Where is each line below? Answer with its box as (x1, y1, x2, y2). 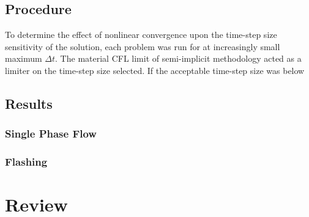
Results (5, 94, 53, 112)
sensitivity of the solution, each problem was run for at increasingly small (5, 40, 280, 53)
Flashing (5, 154, 48, 169)
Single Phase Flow (5, 126, 97, 141)
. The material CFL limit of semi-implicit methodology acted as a (55, 52, 302, 65)
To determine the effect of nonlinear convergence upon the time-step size (5, 28, 277, 41)
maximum (5, 52, 42, 65)
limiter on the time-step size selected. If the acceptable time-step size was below (5, 64, 305, 76)
